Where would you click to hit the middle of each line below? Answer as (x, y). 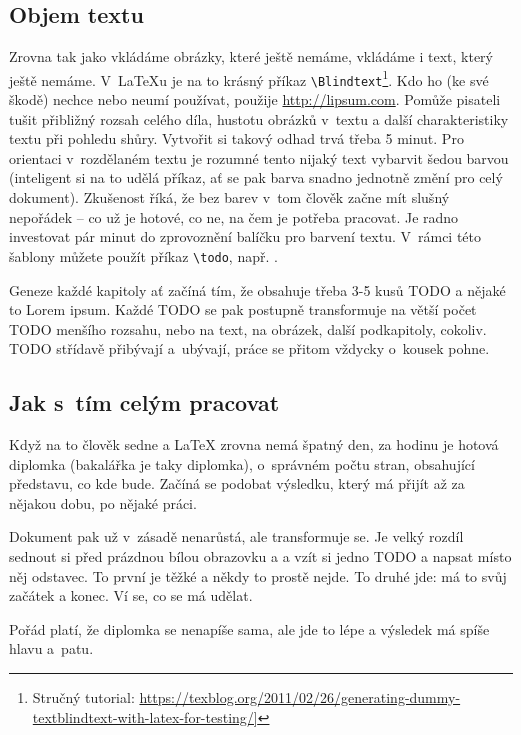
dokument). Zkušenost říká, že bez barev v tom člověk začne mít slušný (229, 197)
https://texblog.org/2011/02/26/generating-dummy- (300, 697)
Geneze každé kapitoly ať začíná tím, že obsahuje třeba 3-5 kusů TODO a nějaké (257, 289)
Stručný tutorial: (83, 697)
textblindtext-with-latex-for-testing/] (145, 716)
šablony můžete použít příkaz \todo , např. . (143, 255)
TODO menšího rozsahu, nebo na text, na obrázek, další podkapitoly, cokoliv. (248, 328)
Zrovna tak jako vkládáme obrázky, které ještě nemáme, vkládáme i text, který (251, 56)
